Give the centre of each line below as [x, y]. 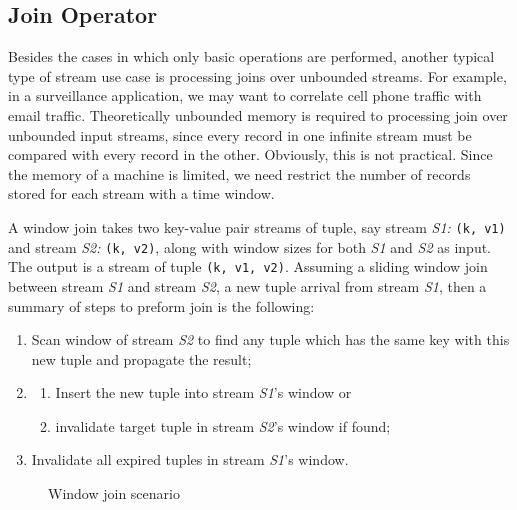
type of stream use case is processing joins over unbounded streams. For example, [257, 75]
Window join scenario [114, 493]
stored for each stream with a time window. [141, 193]
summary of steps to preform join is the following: [161, 305]
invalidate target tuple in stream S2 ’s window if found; [223, 425]
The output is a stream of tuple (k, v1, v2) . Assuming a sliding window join [248, 266]
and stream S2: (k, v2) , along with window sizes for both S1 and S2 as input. [249, 246]
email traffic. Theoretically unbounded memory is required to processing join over [258, 114]
